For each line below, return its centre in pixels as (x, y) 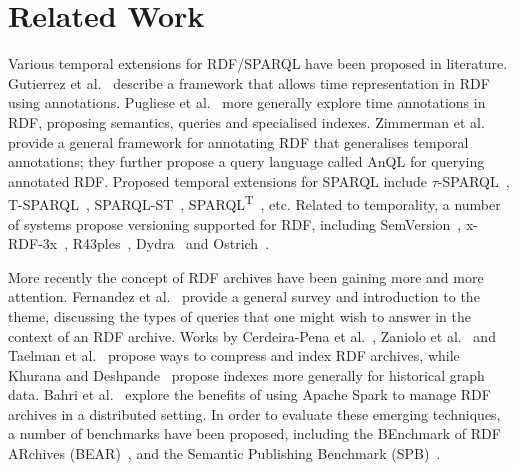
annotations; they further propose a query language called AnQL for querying (246, 161)
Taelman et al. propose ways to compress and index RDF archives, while (234, 355)
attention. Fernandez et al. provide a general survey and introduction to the (244, 296)
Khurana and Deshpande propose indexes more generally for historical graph (246, 374)
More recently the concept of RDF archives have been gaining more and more (246, 276)
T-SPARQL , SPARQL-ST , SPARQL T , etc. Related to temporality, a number (254, 202)
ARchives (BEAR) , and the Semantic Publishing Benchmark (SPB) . (224, 453)
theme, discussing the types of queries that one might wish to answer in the (239, 315)
